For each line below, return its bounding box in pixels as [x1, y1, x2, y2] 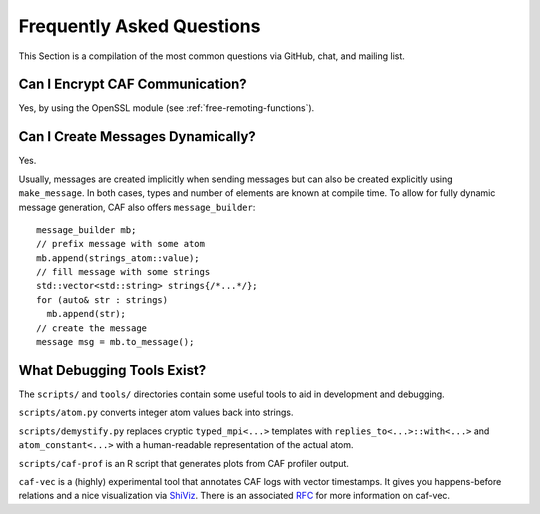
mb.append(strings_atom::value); [36, 252, 200, 264]
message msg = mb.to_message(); [36, 336, 195, 348]
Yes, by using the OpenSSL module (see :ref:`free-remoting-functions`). [18, 102, 315, 114]
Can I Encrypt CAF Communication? [18, 76, 247, 93]
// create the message [36, 322, 148, 334]
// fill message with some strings [36, 266, 211, 278]
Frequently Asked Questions [18, 15, 261, 37]
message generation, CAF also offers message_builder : [18, 201, 256, 213]
